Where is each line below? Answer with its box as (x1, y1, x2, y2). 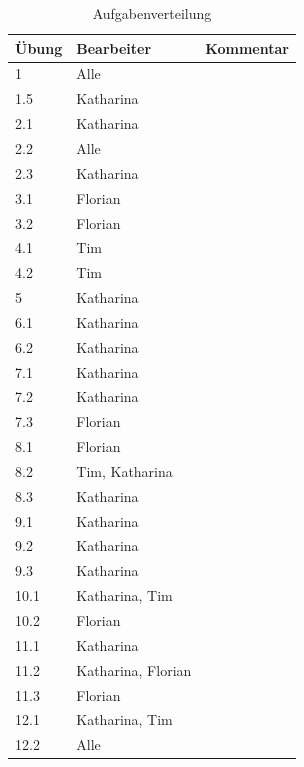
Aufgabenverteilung (92, 3, 212, 23)
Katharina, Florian (76, 659, 192, 680)
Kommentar (205, 37, 289, 58)
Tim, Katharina (76, 460, 173, 481)
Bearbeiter (76, 37, 152, 58)
